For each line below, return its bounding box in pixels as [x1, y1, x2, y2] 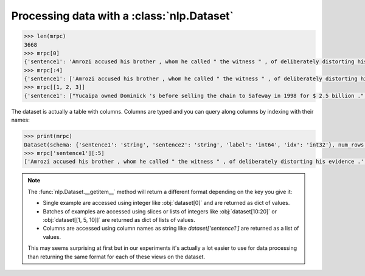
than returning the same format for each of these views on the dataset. [27, 253, 206, 260]
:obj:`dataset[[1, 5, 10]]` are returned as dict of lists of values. [43, 216, 196, 223]
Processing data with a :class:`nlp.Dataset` [11, 9, 234, 22]
